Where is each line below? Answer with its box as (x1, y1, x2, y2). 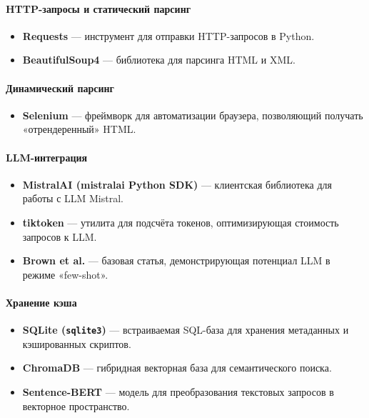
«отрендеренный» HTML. (22, 121, 136, 136)
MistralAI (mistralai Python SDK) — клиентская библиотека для (22, 176, 333, 191)
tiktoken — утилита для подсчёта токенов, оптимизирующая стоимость (22, 214, 339, 229)
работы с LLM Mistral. (22, 191, 123, 206)
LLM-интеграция (6, 149, 88, 164)
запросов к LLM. (22, 229, 97, 244)
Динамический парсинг (6, 80, 114, 95)
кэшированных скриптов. (22, 336, 131, 351)
